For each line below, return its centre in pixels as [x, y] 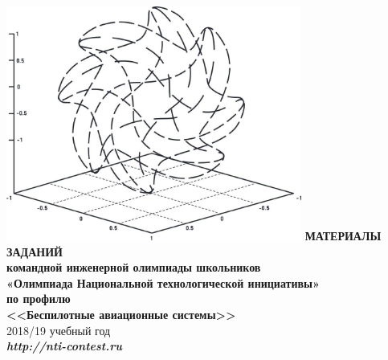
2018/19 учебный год [59, 330]
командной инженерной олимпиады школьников [134, 267]
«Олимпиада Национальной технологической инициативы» [163, 282]
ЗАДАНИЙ [35, 251]
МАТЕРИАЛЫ [343, 235]
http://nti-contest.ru [64, 346]
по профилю [39, 299]
